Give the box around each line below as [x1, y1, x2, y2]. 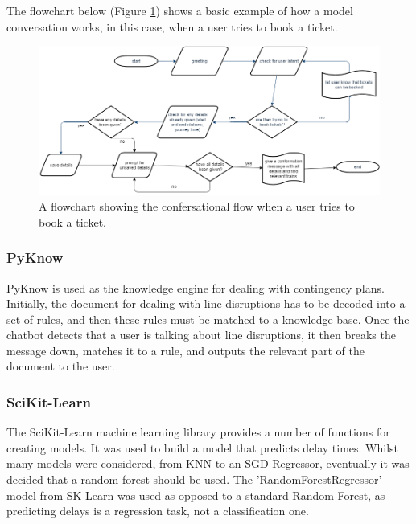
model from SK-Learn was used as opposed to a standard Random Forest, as [6, 486, 385, 503]
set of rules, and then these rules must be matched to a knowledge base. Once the [6, 310, 410, 327]
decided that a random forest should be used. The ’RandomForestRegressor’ [6, 471, 382, 488]
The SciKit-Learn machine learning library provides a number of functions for [6, 424, 390, 440]
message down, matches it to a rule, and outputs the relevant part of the [6, 342, 365, 358]
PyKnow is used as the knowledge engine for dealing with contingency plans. [6, 279, 385, 296]
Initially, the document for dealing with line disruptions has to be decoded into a [6, 295, 406, 312]
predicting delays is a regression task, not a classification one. [6, 502, 309, 519]
